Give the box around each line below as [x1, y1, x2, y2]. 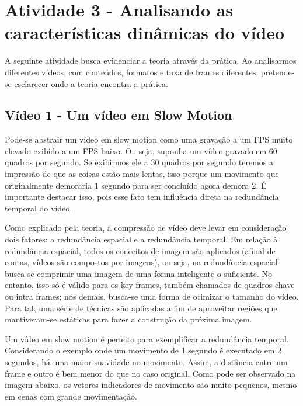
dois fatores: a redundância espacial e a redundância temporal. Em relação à [5, 233, 278, 245]
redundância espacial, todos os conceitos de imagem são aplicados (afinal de [5, 244, 276, 256]
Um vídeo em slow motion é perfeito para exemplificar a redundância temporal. [5, 332, 289, 345]
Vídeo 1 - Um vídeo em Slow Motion [5, 106, 232, 124]
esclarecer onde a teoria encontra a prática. [14, 77, 168, 89]
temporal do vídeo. [5, 202, 72, 214]
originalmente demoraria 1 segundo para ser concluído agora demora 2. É [5, 179, 267, 191]
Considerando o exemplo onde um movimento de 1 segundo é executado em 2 [5, 344, 282, 356]
